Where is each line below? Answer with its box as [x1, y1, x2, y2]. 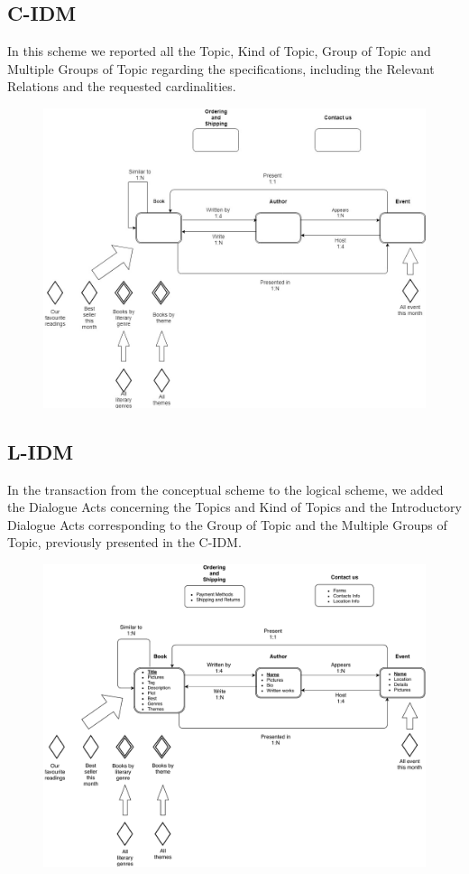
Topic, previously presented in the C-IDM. [7, 533, 242, 552]
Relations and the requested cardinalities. [7, 77, 236, 96]
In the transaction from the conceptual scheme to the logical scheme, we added [7, 479, 444, 498]
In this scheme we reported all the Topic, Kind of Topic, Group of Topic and [7, 42, 431, 60]
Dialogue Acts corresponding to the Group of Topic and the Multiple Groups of [7, 515, 447, 534]
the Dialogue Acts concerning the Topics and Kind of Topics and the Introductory [7, 497, 462, 516]
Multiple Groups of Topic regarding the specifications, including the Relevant [7, 59, 435, 78]
